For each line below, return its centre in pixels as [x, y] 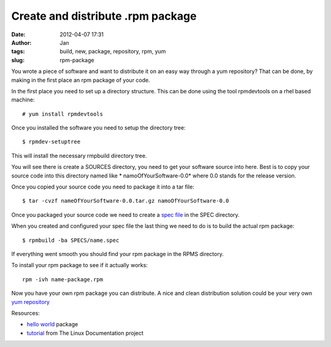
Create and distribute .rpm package [104, 16]
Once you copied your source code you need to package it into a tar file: [103, 187]
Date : [18, 34]
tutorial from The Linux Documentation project [85, 333]
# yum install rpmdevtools [63, 114]
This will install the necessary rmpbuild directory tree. [79, 155]
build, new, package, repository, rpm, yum [113, 52]
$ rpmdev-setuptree [51, 142]
